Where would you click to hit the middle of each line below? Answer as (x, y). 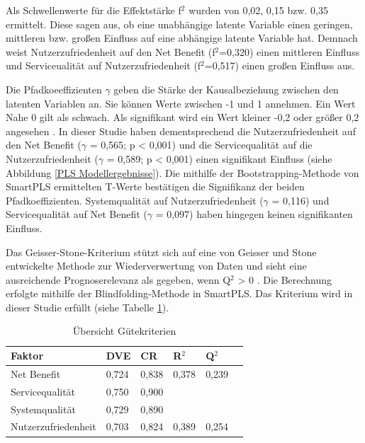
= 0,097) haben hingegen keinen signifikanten (254, 214)
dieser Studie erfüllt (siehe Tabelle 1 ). (88, 307)
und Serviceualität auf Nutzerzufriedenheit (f (103, 65)
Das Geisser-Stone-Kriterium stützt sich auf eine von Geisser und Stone (161, 252)
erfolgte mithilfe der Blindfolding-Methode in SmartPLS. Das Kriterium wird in (179, 293)
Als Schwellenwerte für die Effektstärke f (94, 10)
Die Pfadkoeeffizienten (54, 89)
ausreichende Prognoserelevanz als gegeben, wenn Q (118, 279)
